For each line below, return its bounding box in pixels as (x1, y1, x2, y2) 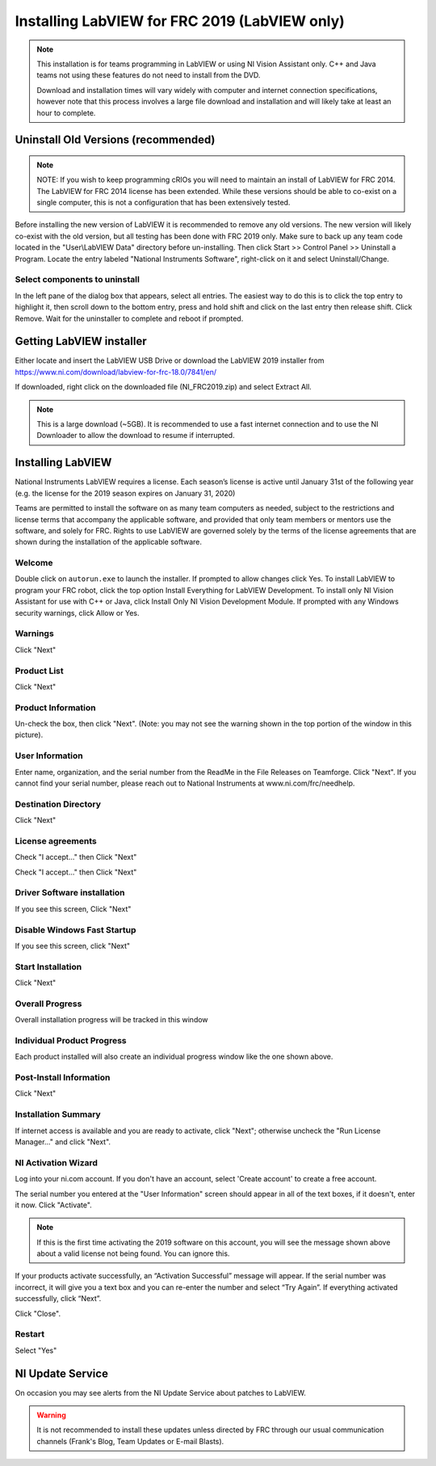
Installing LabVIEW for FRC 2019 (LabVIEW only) (15, 12, 345, 30)
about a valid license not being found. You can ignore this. (36, 1249, 230, 1258)
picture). (15, 730, 44, 739)
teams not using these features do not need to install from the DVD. (36, 70, 261, 80)
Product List (15, 665, 64, 676)
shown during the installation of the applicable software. (15, 537, 202, 547)
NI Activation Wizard (15, 1156, 99, 1168)
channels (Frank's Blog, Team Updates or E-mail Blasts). (36, 1436, 224, 1446)
